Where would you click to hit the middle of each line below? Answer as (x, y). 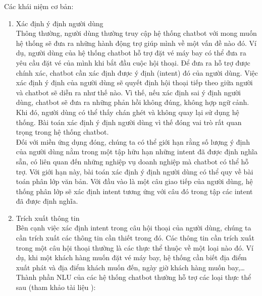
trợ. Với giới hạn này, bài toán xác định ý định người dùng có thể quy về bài (135, 171)
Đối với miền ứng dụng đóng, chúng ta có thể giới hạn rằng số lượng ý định (133, 141)
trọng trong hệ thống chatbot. (62, 132)
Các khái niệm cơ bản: (39, 6)
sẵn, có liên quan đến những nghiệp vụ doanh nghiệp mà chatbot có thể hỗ (132, 161)
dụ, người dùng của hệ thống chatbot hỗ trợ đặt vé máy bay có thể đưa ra (131, 53)
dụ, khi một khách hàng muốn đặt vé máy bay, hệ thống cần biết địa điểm (131, 257)
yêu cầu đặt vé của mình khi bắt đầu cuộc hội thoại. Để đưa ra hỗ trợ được (133, 62)
